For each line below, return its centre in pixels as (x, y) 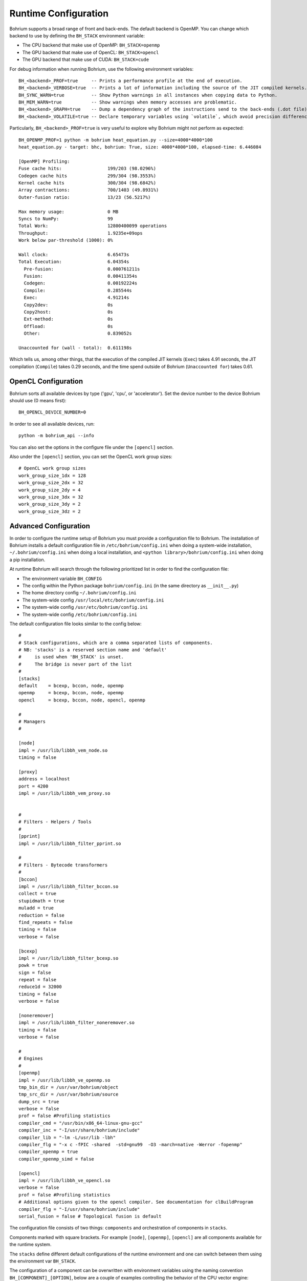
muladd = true (36, 908)
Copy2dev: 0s (69, 305)
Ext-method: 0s (69, 319)
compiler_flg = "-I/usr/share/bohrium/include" (79, 1209)
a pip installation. (27, 560)
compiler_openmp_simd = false (57, 1159)
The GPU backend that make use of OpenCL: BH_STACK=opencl (91, 52)
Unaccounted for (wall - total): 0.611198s (75, 348)
